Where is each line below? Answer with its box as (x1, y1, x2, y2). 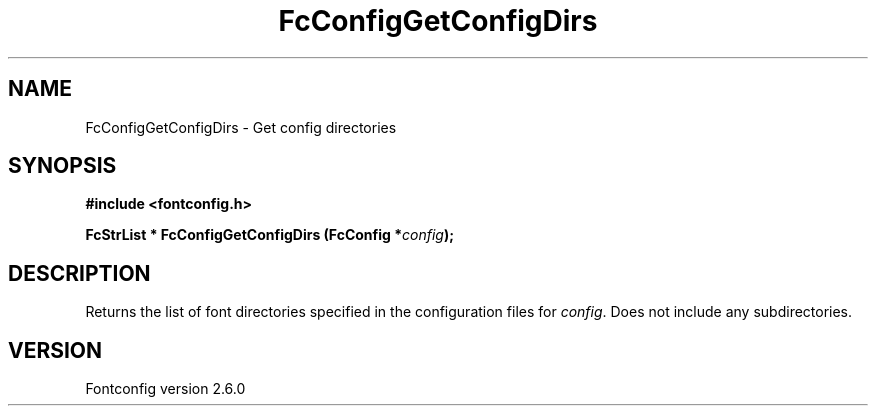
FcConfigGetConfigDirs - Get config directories (85, 118, 397, 136)
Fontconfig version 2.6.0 (85, 380, 246, 398)
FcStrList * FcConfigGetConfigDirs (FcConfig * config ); (85, 226, 454, 244)
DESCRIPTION (8, 260, 151, 286)
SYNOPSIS (8, 153, 117, 179)
